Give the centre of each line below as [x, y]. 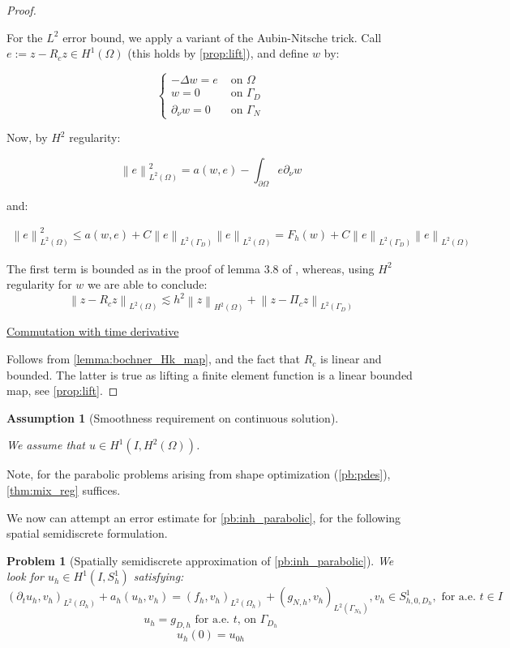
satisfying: [159, 576]
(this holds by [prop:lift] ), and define [218, 53]
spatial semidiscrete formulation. [87, 533]
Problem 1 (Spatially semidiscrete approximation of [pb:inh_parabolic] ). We [200, 560]
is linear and [351, 359]
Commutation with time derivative [93, 331]
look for [25, 576]
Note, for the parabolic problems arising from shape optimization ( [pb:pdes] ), [199, 474]
